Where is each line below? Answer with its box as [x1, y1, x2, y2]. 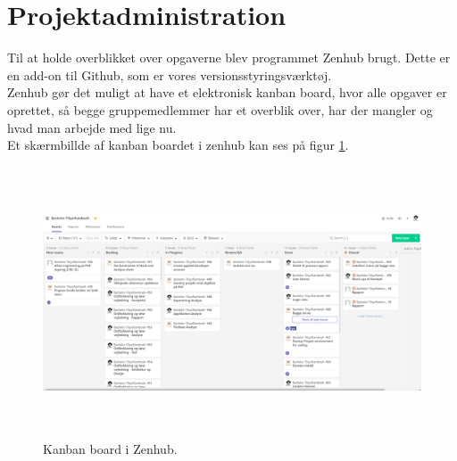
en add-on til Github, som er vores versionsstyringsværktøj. [7, 65, 332, 84]
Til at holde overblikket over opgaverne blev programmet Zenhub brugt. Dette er [7, 48, 451, 67]
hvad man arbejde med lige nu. [7, 118, 177, 136]
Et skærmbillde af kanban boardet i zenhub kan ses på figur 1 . [7, 136, 349, 154]
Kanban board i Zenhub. [43, 439, 178, 457]
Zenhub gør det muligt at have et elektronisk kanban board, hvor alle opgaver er [7, 83, 447, 102]
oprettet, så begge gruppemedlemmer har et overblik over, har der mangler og [7, 100, 433, 119]
